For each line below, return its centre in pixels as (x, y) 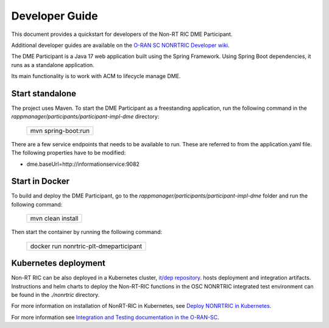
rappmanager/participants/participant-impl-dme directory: (85, 116)
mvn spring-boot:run (60, 130)
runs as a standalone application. (53, 65)
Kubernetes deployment (58, 263)
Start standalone (44, 94)
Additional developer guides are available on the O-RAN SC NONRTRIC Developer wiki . (120, 45)
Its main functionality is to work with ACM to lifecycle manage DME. (96, 76)
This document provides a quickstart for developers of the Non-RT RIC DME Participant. (122, 34)
